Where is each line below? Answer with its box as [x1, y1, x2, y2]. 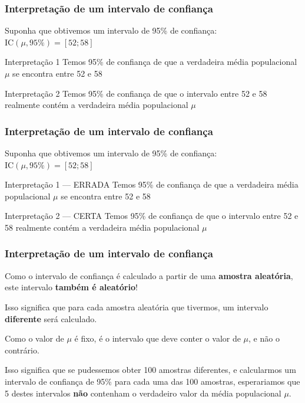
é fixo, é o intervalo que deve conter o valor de [74, 332, 241, 345]
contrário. [5, 343, 39, 356]
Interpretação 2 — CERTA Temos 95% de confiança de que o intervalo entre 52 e [5, 209, 299, 222]
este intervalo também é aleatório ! [5, 281, 138, 293]
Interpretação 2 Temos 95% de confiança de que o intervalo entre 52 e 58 [5, 87, 267, 99]
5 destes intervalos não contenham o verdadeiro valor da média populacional [5, 386, 281, 399]
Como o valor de [5, 332, 64, 345]
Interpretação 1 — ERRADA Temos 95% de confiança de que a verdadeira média [5, 178, 299, 191]
